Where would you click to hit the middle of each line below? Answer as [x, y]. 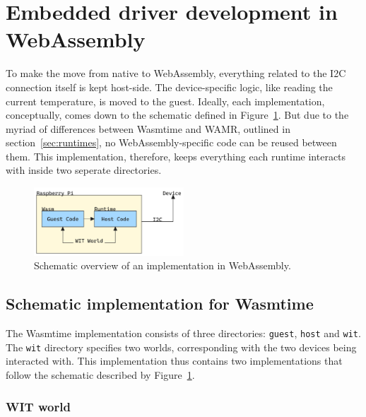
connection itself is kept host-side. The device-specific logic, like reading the [169, 87]
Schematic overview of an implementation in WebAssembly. [163, 265]
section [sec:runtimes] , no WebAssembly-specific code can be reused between [171, 142]
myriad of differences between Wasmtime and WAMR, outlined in [148, 128]
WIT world [38, 406]
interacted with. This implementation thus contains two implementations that [174, 361]
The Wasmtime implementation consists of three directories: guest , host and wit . [183, 333]
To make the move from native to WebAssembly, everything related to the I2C [176, 73]
